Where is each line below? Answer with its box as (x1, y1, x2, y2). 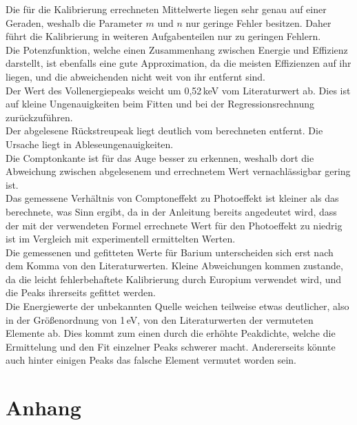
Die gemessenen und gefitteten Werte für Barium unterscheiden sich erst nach (6, 245, 334, 259)
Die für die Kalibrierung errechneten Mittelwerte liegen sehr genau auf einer (6, 2, 327, 16)
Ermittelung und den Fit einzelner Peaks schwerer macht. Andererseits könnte (6, 339, 336, 353)
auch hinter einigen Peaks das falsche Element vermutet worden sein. (6, 353, 296, 367)
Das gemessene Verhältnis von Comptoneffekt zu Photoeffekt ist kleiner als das (6, 191, 339, 205)
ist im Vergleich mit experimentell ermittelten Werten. (6, 231, 236, 246)
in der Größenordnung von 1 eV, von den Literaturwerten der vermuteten (6, 312, 314, 326)
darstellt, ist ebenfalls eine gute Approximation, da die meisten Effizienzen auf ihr (6, 56, 351, 70)
